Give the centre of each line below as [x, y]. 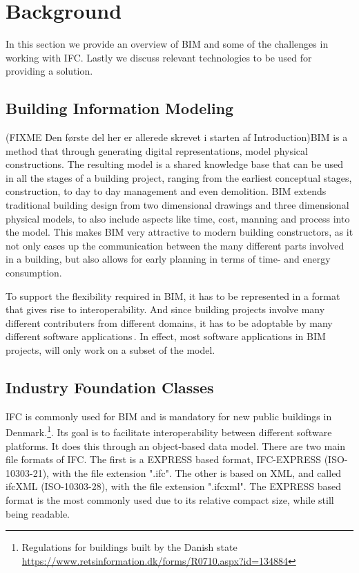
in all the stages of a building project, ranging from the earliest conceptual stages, [179, 177]
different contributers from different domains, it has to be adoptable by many [169, 322]
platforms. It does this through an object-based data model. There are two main [176, 445]
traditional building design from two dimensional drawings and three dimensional [177, 205]
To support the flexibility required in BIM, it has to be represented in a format [173, 295]
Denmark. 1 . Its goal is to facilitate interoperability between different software [169, 431]
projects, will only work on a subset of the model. [110, 350]
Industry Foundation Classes [110, 387]
